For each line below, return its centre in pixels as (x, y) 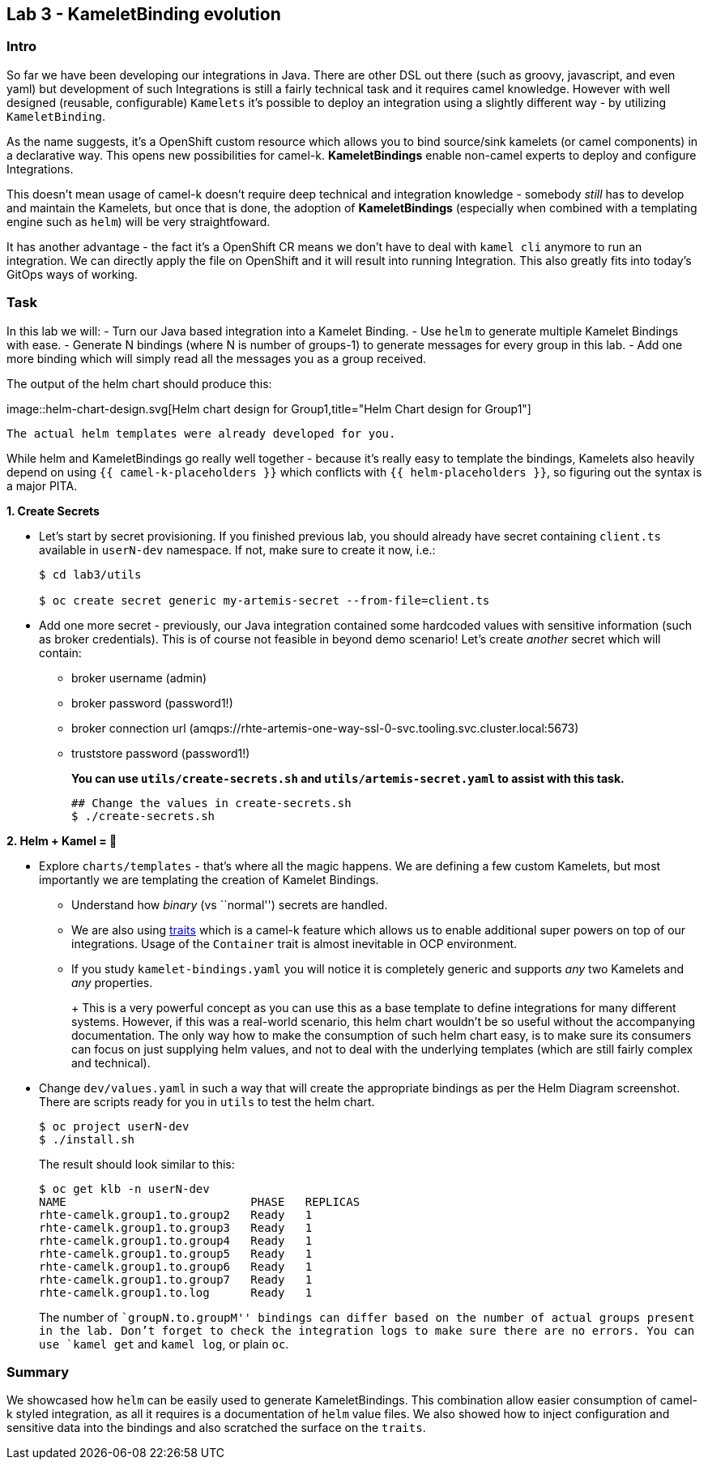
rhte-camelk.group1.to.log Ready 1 (176, 1292)
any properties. (112, 982)
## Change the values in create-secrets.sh (211, 803)
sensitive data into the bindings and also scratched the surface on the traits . (216, 1428)
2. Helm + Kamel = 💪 (62, 840)
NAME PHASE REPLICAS (200, 1201)
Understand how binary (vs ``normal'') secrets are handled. (230, 904)
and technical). (111, 1062)
